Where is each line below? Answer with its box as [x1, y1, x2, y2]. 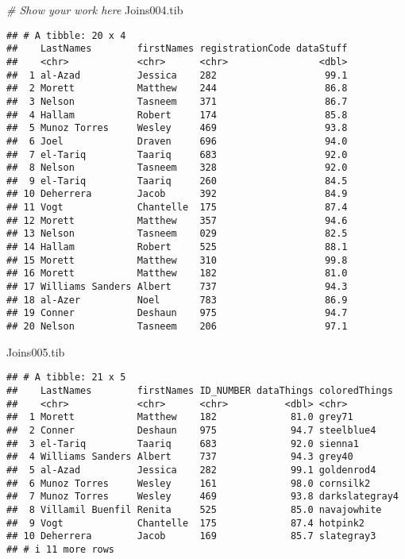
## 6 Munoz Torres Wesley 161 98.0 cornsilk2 [6, 477, 371, 489]
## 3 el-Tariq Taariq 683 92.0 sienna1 [6, 438, 359, 449]
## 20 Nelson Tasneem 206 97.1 [6, 321, 348, 333]
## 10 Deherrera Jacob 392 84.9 [6, 188, 348, 200]
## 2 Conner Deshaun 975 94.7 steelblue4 [6, 424, 376, 436]
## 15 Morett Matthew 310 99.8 [6, 254, 348, 266]
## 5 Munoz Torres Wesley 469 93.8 [6, 122, 348, 134]
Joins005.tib [6, 343, 65, 360]
